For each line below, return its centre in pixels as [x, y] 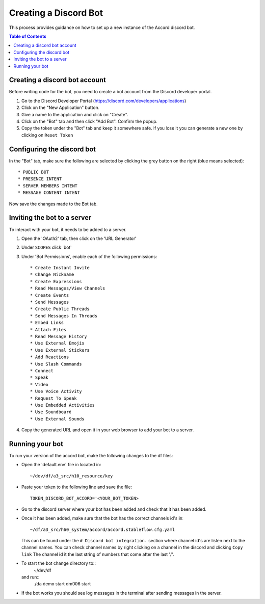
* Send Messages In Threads [64, 316]
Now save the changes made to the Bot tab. [53, 204]
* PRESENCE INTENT [40, 179]
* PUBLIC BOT [33, 172]
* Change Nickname [52, 275]
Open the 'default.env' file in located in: [61, 465]
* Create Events [50, 295]
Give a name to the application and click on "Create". [75, 114]
